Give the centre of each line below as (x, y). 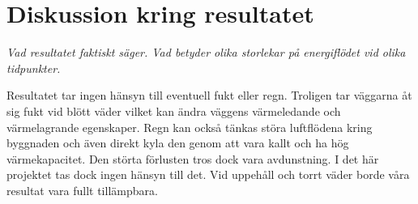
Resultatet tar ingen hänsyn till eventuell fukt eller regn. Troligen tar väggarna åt (209, 95)
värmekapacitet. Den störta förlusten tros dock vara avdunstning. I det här (193, 158)
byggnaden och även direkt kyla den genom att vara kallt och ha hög (178, 143)
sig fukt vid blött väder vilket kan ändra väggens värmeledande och (174, 110)
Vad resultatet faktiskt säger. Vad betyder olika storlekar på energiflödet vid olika (206, 52)
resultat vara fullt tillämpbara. (82, 190)
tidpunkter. (34, 68)
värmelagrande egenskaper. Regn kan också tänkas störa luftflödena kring (190, 127)
